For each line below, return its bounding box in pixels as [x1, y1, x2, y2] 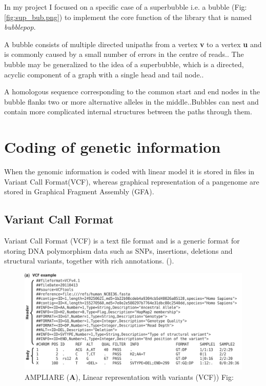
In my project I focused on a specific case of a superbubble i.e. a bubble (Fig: [4, 2, 247, 12]
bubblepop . [4, 22, 36, 32]
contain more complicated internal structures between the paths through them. [4, 106, 252, 117]
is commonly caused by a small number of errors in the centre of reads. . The [4, 49, 244, 59]
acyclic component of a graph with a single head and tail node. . [4, 69, 204, 79]
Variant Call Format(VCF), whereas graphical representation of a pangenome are [4, 176, 259, 187]
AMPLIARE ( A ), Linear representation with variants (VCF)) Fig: [25, 371, 234, 382]
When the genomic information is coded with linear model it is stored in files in [4, 166, 255, 177]
